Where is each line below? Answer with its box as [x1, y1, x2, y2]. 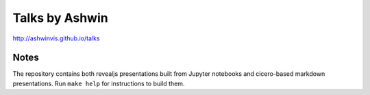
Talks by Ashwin [12, 10, 109, 25]
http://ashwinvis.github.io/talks [12, 34, 100, 42]
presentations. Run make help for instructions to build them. [12, 79, 185, 87]
